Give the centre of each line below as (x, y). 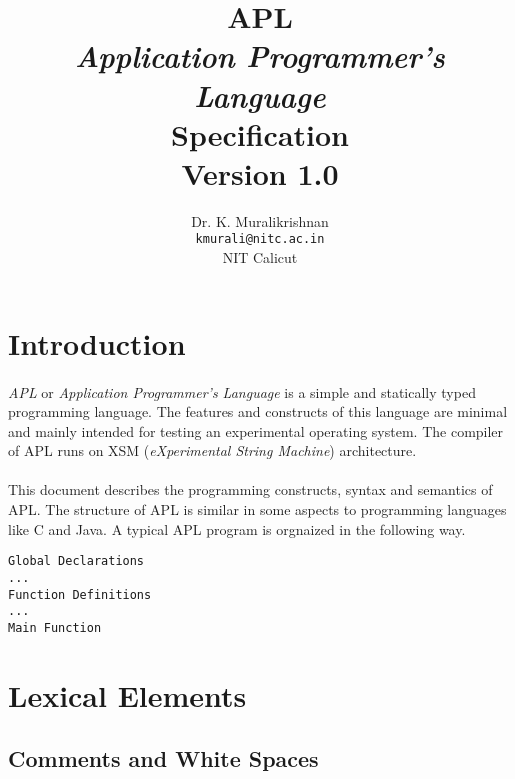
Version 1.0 (260, 172)
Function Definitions (80, 594)
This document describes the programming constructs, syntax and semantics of (250, 489)
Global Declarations (76, 561)
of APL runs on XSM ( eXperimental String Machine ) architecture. (212, 450)
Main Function (55, 627)
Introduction (97, 342)
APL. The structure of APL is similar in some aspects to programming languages (257, 509)
